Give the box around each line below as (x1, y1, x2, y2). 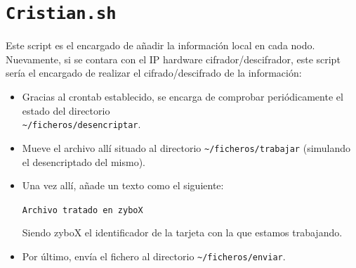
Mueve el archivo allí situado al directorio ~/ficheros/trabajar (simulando (22, 140, 351, 155)
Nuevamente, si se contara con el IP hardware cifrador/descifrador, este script (6, 51, 341, 66)
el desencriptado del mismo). (22, 154, 145, 169)
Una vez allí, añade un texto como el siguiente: (22, 178, 224, 193)
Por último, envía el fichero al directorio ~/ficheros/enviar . (22, 248, 286, 263)
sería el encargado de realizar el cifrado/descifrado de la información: (6, 65, 302, 80)
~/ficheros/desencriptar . (22, 117, 141, 132)
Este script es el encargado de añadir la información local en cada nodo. (6, 38, 315, 53)
